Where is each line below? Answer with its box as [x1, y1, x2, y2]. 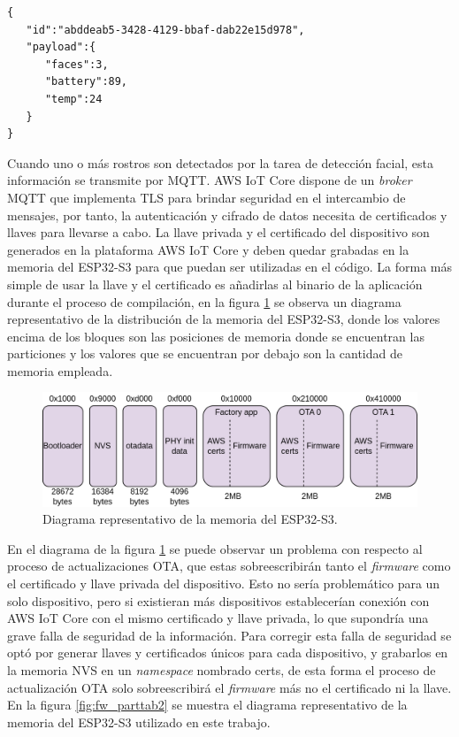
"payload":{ [26, 41, 96, 54]
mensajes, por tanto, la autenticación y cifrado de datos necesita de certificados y [7, 205, 448, 224]
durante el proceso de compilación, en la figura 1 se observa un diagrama [7, 292, 402, 311]
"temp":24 [44, 92, 103, 105]
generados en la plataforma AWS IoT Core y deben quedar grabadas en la [7, 240, 409, 258]
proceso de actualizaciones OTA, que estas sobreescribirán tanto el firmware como [7, 557, 451, 575]
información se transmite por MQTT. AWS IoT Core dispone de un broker [7, 171, 412, 189]
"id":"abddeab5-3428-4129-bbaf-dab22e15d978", [26, 23, 305, 36]
